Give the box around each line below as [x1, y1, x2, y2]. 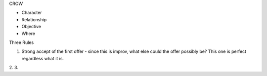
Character [21, 10, 42, 16]
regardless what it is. [21, 55, 64, 61]
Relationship [21, 16, 47, 22]
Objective [21, 24, 42, 30]
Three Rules [9, 39, 34, 45]
